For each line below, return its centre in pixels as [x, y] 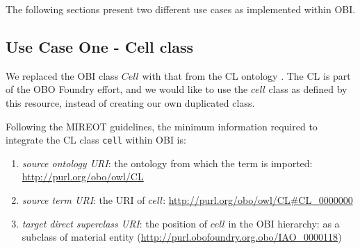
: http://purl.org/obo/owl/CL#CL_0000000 [258, 200]
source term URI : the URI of [83, 200]
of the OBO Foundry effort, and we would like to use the [127, 89]
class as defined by [308, 89]
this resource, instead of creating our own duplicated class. [130, 102]
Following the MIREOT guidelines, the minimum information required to [162, 126]
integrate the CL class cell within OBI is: [96, 140]
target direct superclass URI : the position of [115, 223]
